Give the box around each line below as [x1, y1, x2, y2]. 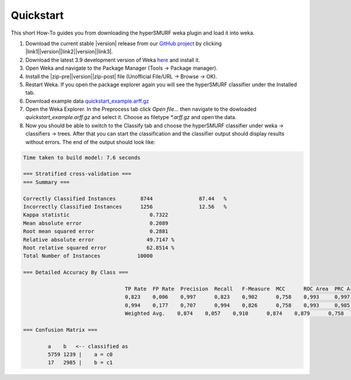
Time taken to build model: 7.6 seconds [23, 154, 140, 161]
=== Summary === [23, 179, 70, 185]
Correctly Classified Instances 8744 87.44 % [23, 195, 227, 202]
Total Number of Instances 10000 [23, 253, 153, 259]
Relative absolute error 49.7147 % [23, 236, 175, 243]
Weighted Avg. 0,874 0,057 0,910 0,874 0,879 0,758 [125, 310, 345, 317]
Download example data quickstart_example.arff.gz [25, 97, 149, 104]
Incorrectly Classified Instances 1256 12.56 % [23, 203, 227, 210]
